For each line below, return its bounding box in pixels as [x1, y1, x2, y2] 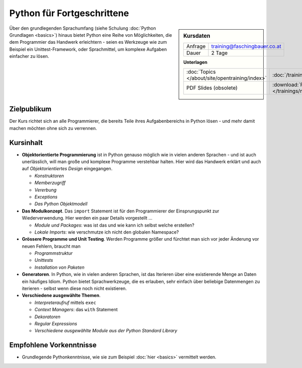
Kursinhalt [9, 138, 43, 147]
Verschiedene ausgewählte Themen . [22, 292, 101, 299]
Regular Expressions [34, 320, 78, 327]
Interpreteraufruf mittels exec [34, 300, 97, 306]
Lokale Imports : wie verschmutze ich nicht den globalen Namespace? [34, 229, 179, 235]
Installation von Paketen [34, 264, 85, 270]
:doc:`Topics [186, 68, 216, 76]
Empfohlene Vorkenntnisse [9, 341, 97, 349]
